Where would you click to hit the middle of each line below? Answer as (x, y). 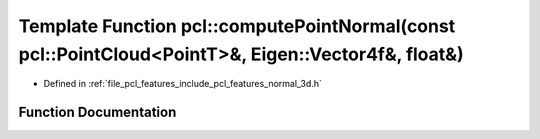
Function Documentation (97, 112)
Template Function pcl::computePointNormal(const (237, 26)
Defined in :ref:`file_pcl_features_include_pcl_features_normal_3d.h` (182, 84)
